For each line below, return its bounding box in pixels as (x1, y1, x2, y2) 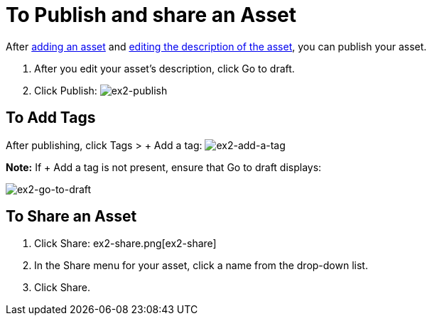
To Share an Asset (6, 207, 137, 226)
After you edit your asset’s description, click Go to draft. (34, 62, 295, 75)
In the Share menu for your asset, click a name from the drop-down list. (34, 259, 368, 272)
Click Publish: (34, 84, 97, 97)
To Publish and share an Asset (6, 3, 297, 27)
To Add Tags (6, 109, 96, 127)
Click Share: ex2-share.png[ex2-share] (34, 237, 217, 250)
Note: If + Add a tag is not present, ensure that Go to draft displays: (6, 160, 322, 173)
